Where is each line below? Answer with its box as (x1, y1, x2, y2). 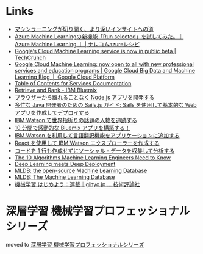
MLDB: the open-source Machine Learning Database (14, 167, 148, 174)
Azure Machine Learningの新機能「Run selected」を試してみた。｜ (14, 32, 184, 40)
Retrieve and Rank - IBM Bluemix (14, 86, 98, 93)
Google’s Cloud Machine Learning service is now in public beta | (14, 47, 176, 54)
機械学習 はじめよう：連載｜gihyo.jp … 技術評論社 (14, 180, 140, 187)
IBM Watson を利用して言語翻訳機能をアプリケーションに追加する (14, 131, 180, 139)
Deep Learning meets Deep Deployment (14, 160, 116, 167)
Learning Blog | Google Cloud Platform (14, 73, 115, 81)
